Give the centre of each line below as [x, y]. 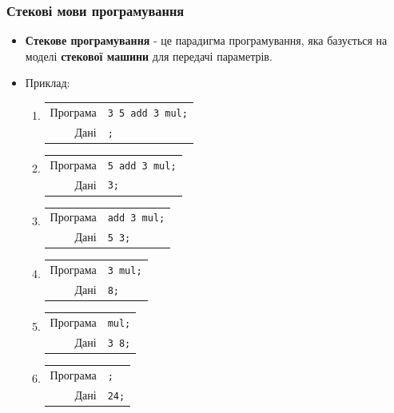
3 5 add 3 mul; [147, 113]
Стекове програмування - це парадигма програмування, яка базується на [206, 40]
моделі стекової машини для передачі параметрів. [149, 56]
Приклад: [48, 83]
